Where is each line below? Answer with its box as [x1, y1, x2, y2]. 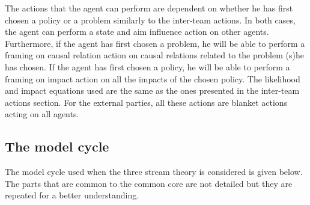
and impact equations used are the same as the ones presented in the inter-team [5, 84, 300, 97]
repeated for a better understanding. [5, 189, 139, 201]
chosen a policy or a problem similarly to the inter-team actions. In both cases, [5, 13, 296, 26]
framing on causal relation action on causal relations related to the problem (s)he [5, 49, 304, 61]
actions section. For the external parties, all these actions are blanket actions [5, 96, 288, 108]
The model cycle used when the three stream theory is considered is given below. [5, 165, 303, 178]
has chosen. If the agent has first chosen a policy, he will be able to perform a [5, 60, 290, 73]
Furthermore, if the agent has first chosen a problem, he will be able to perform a [5, 37, 305, 49]
